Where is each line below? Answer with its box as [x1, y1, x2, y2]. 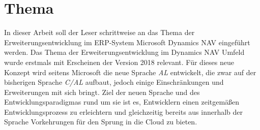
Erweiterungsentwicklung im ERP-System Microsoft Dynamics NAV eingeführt [4, 37, 250, 47]
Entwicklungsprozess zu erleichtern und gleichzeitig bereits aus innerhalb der [4, 106, 243, 117]
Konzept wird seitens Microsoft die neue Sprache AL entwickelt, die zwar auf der [4, 67, 256, 77]
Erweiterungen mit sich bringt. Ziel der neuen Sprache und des [4, 86, 200, 97]
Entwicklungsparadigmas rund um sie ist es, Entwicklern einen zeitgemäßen [4, 96, 240, 107]
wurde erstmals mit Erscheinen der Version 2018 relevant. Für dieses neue [4, 56, 234, 67]
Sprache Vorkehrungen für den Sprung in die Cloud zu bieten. [4, 116, 197, 127]
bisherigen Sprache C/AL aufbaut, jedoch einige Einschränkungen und [4, 77, 224, 87]
